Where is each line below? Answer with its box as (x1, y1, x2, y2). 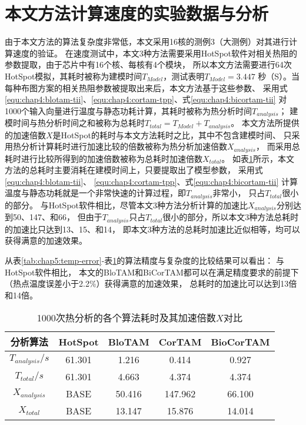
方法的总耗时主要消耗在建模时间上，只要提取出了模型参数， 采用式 (5, 164, 263, 176)
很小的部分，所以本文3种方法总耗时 (162, 211, 299, 223)
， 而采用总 (255, 140, 300, 152)
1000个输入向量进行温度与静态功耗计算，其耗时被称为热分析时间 (5, 104, 252, 117)
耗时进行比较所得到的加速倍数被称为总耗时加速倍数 (5, 152, 202, 164)
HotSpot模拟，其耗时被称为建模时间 (5, 69, 142, 82)
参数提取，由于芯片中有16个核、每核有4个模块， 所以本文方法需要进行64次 (5, 58, 292, 71)
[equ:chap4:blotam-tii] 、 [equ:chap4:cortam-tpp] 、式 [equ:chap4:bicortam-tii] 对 (5, 93, 287, 105)
